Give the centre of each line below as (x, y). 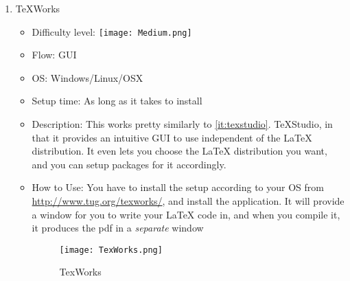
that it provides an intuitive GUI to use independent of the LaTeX (172, 137)
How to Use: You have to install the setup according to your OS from (178, 187)
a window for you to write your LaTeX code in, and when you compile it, (186, 214)
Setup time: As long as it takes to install (117, 101)
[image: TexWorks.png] (111, 250)
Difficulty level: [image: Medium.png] (112, 31)
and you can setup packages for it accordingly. (129, 164)
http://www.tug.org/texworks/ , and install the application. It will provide (188, 201)
